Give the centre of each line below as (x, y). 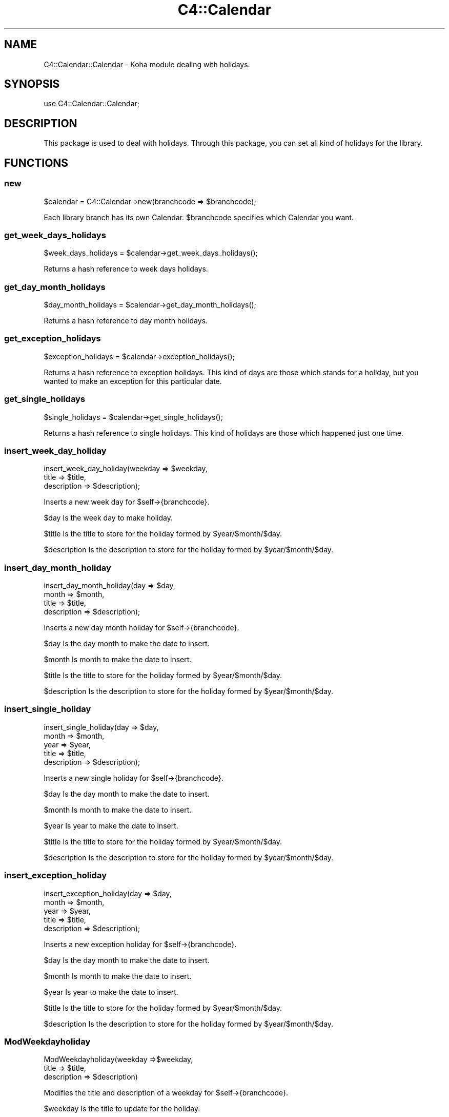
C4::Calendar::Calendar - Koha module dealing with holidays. (147, 64)
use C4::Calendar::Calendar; (92, 104)
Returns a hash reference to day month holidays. (126, 321)
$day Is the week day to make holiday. (108, 518)
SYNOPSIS (32, 84)
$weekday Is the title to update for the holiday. (122, 1109)
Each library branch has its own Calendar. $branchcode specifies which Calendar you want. (199, 217)
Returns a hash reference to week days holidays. (126, 269)
